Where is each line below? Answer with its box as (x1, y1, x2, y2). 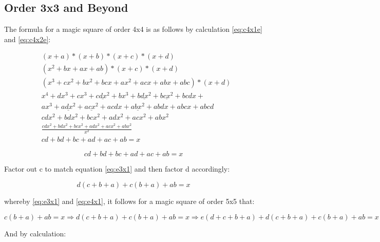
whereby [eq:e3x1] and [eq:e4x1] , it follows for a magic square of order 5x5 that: (4, 195, 255, 206)
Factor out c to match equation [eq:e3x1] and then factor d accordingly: (4, 163, 230, 174)
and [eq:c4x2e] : (4, 33, 51, 44)
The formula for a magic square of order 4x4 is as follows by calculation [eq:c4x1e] (4, 24, 262, 34)
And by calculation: (4, 228, 66, 238)
